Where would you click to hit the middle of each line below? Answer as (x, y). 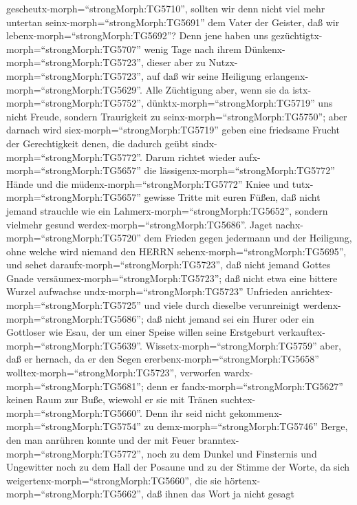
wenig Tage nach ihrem (193, 49)
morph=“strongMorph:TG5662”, (75, 494)
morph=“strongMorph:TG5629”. (74, 89)
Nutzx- (223, 62)
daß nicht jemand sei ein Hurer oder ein (230, 318)
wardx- (238, 373)
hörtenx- (242, 480)
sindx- (204, 143)
